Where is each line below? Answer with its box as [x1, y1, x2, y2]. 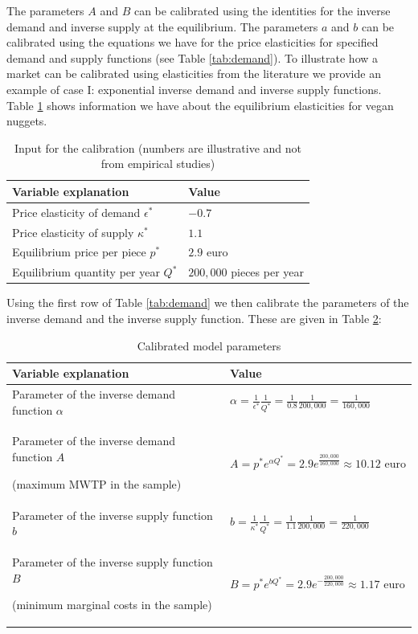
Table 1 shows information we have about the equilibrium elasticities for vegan [6, 96, 394, 113]
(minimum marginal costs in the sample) [12, 596, 212, 613]
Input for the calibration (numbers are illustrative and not [14, 139, 302, 156]
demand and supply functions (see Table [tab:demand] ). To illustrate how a [6, 49, 379, 66]
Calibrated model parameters [137, 337, 281, 354]
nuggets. [6, 112, 47, 129]
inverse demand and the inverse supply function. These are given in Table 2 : [6, 310, 382, 326]
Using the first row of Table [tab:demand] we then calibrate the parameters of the [6, 294, 409, 311]
